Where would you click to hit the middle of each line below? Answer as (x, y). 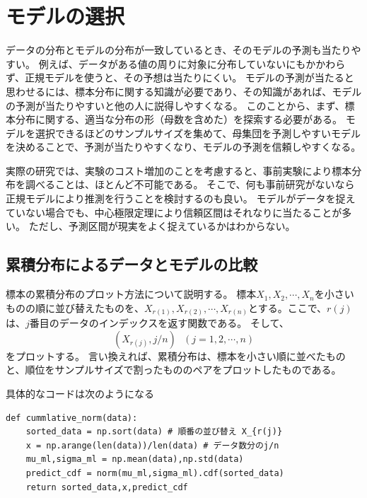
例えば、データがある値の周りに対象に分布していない (162, 63)
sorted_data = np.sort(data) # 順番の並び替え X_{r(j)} (154, 432)
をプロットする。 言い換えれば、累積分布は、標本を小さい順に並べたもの (176, 355)
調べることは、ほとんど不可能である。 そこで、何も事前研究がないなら (190, 184)
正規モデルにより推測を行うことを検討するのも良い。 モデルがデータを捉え (181, 198)
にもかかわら (316, 63)
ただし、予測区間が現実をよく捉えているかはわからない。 (162, 226)
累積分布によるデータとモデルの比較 (132, 264)
